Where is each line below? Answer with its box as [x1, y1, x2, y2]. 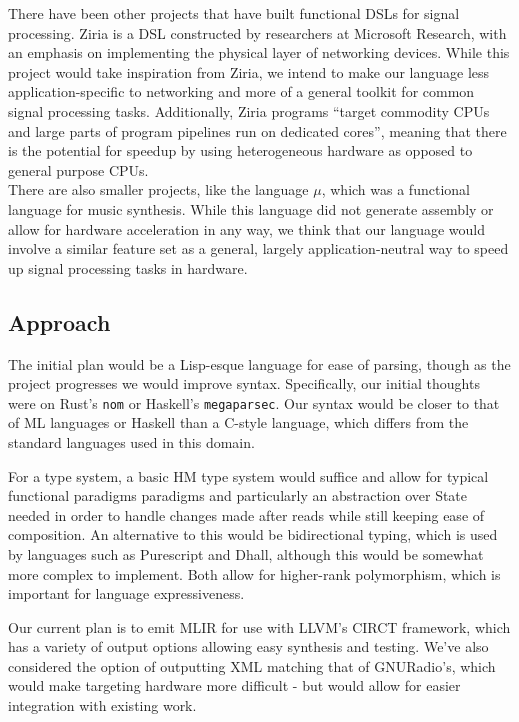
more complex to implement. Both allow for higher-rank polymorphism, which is [8, 563, 501, 584]
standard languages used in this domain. [8, 431, 255, 452]
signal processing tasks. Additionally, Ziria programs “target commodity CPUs [8, 100, 490, 121]
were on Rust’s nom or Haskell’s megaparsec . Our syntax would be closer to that [8, 392, 500, 413]
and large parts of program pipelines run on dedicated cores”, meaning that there [8, 120, 507, 141]
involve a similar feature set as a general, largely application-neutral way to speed [8, 238, 509, 259]
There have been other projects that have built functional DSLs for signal [8, 3, 460, 23]
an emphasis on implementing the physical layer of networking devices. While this [8, 42, 510, 63]
